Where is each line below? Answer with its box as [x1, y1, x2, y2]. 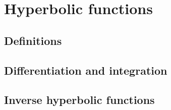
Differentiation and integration [4, 62, 167, 78]
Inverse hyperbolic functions [4, 92, 155, 107]
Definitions [4, 32, 62, 48]
